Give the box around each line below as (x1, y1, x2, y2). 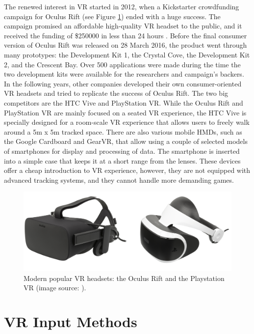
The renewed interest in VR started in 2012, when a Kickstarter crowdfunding (4, 1, 239, 11)
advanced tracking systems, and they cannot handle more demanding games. (4, 174, 234, 185)
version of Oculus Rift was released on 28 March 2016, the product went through (4, 40, 247, 50)
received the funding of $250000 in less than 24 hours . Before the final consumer (4, 30, 247, 40)
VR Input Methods (4, 311, 137, 332)
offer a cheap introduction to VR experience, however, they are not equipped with (4, 165, 251, 175)
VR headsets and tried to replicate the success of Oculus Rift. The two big (4, 88, 229, 98)
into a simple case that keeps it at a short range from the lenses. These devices (4, 155, 241, 166)
